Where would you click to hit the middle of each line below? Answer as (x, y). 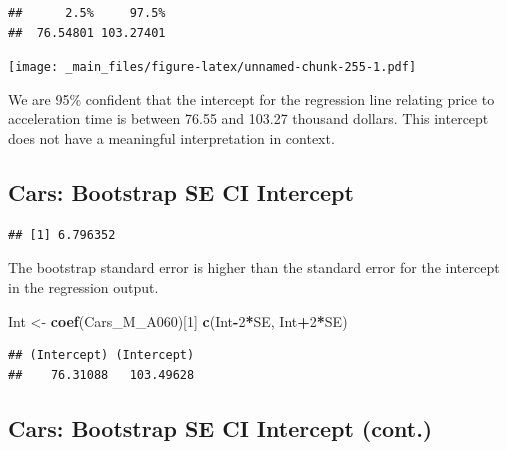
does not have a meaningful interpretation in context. (171, 138)
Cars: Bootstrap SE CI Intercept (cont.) (220, 427)
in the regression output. (83, 287)
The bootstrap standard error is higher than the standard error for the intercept (254, 267)
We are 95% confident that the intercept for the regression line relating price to (251, 98)
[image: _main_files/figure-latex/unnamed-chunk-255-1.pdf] (212, 67)
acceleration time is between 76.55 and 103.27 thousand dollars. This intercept (248, 118)
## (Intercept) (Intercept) (101, 355)
